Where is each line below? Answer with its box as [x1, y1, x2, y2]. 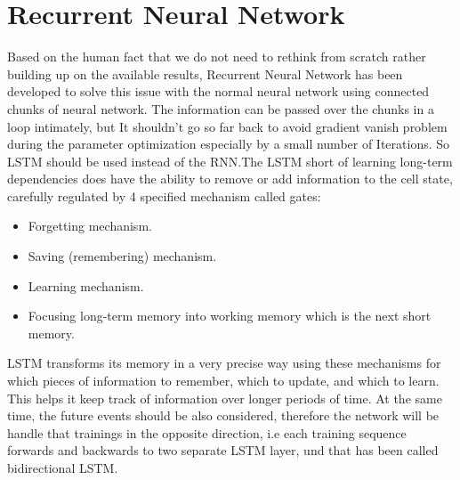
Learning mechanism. [28, 276, 144, 295]
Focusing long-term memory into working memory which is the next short [28, 306, 432, 325]
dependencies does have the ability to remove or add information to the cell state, [7, 169, 453, 188]
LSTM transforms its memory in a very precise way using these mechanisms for [7, 354, 441, 372]
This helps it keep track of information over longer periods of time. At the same [7, 388, 442, 407]
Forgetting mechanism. [28, 216, 152, 235]
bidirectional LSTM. [7, 459, 118, 476]
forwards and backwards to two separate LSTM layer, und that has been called [7, 441, 439, 460]
